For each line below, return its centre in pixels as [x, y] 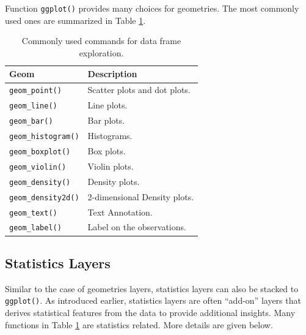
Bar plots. [106, 120]
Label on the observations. [137, 227]
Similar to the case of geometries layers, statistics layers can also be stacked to [152, 288]
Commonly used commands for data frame [101, 41]
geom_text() [33, 213]
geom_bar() [31, 122]
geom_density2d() [44, 198]
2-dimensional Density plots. [141, 196]
